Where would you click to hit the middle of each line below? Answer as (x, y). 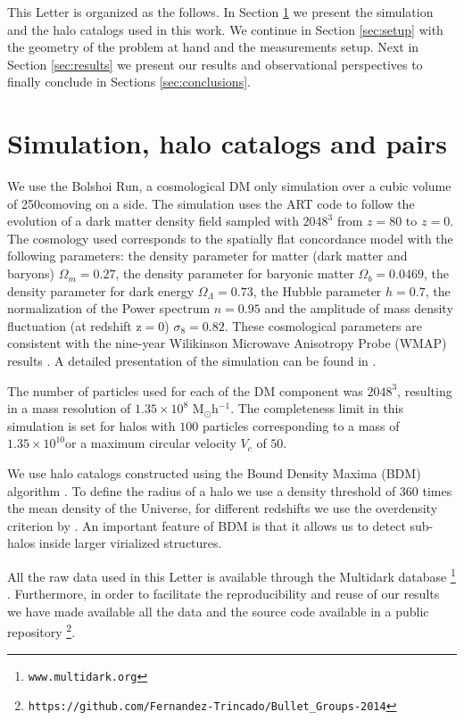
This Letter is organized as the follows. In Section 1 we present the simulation (220, 12)
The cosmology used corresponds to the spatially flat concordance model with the (230, 238)
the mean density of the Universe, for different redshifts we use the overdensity (223, 508)
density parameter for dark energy (101, 290)
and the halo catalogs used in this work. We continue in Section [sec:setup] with (225, 29)
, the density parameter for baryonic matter (235, 273)
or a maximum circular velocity (151, 443)
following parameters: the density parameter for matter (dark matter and (207, 256)
